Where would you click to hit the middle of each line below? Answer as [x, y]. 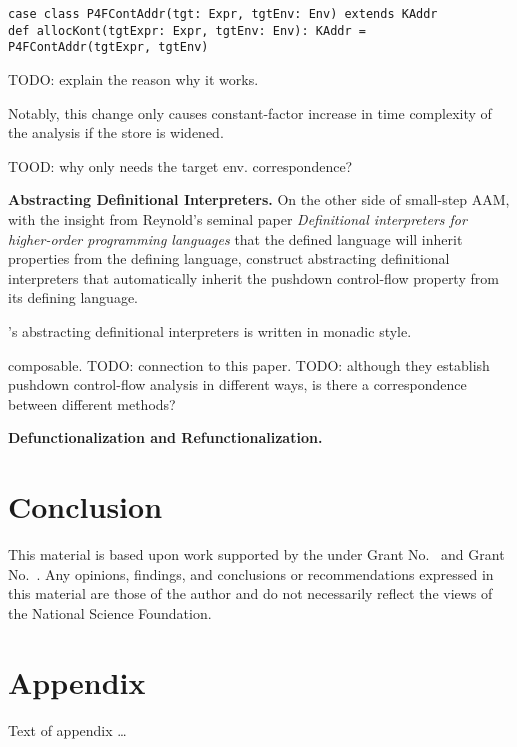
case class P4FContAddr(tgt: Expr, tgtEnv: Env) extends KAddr [223, 14]
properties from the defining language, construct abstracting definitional [229, 258]
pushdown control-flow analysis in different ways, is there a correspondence [237, 384]
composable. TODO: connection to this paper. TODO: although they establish [249, 364]
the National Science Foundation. [110, 612]
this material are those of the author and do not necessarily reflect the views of [250, 593]
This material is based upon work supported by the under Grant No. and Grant [256, 554]
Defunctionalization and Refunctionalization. [165, 437]
